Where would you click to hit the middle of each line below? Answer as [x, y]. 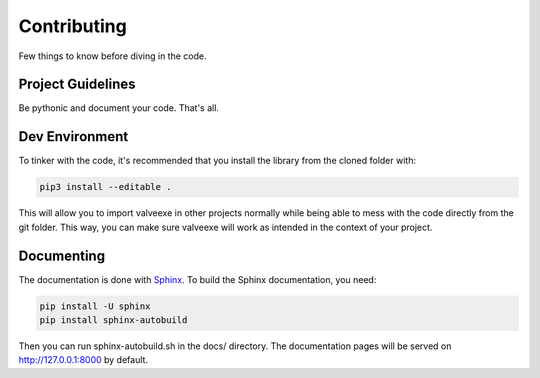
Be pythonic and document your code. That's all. [119, 108]
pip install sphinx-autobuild [113, 320]
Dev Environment [73, 136]
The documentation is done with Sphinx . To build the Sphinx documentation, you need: [197, 279]
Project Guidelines [77, 84]
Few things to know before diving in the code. [112, 56]
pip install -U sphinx [95, 306]
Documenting [61, 255]
